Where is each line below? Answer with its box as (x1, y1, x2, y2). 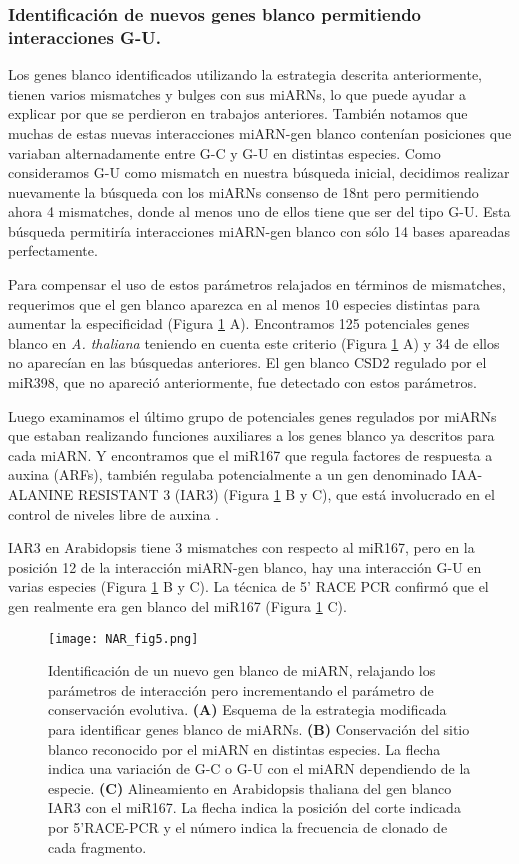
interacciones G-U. (8, 24, 161, 49)
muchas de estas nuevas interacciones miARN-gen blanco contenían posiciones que (8, 122, 512, 143)
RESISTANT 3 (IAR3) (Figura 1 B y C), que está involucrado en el (77, 484, 495, 505)
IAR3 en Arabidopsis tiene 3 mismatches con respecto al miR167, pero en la (8, 537, 475, 558)
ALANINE (8, 484, 74, 505)
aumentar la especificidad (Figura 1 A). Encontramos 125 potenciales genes (8, 313, 470, 334)
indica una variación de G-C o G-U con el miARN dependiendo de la (48, 758, 471, 779)
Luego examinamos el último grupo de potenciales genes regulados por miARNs (8, 405, 497, 426)
